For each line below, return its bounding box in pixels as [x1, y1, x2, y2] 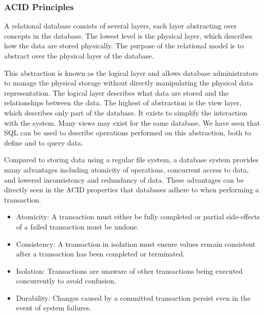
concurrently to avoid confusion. [16, 275, 116, 286]
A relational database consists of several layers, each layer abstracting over [4, 20, 237, 31]
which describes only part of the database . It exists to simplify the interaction [4, 107, 247, 118]
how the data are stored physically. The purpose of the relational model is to [4, 40, 244, 51]
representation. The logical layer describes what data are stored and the [4, 87, 229, 98]
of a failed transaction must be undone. [16, 221, 139, 232]
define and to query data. [4, 137, 83, 148]
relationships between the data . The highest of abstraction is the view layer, [4, 97, 242, 108]
